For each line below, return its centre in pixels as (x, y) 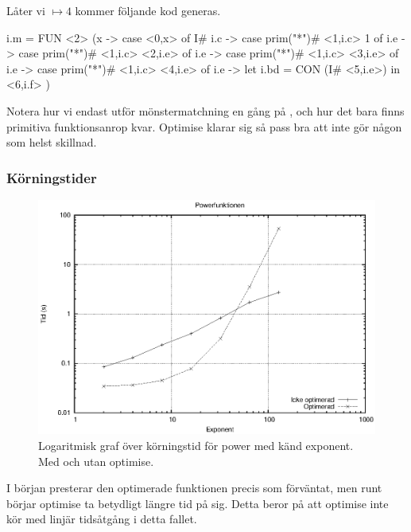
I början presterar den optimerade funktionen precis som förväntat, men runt (194, 488)
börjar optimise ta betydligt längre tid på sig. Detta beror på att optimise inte (198, 503)
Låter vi (26, 10)
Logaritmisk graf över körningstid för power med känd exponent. (196, 445)
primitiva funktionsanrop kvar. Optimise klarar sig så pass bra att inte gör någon (204, 126)
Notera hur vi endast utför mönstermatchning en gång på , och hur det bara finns (205, 110)
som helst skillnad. (52, 142)
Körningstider (52, 177)
